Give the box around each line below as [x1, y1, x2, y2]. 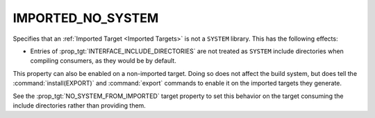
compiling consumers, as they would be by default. [30, 57, 176, 65]
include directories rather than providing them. [12, 101, 146, 110]
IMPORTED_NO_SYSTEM [12, 10, 159, 26]
